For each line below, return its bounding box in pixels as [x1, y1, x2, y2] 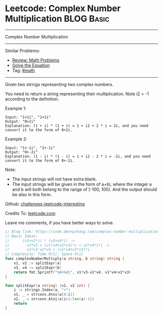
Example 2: [5, 136, 28, 142]
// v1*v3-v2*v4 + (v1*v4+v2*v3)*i [5, 247, 90, 252]
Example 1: [5, 105, 27, 111]
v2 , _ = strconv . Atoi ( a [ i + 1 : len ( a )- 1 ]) [14, 297, 95, 301]
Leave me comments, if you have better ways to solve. [5, 219, 114, 226]
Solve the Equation [12, 62, 50, 68]
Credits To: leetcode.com [5, 210, 56, 216]
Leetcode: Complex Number [5, 3, 121, 14]
